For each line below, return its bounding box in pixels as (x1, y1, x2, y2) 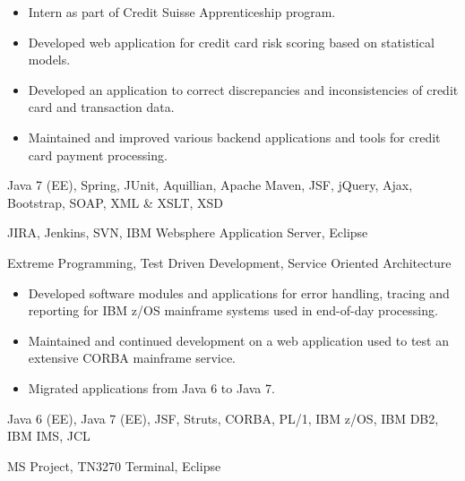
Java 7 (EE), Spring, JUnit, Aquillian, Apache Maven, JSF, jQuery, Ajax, (7, 176, 413, 194)
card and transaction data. (28, 98, 175, 116)
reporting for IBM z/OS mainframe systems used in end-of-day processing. (28, 301, 438, 320)
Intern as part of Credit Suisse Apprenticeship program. (28, 3, 336, 21)
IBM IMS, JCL (7, 426, 90, 445)
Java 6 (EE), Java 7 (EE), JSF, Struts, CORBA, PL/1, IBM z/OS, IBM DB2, (7, 408, 439, 427)
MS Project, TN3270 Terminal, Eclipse (7, 456, 221, 475)
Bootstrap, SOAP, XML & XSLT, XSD (7, 193, 224, 211)
